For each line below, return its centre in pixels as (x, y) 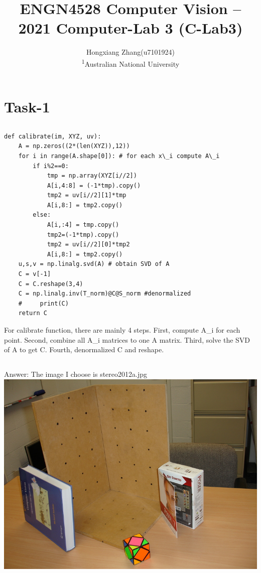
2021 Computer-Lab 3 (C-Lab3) (130, 28)
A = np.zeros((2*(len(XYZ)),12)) (74, 146)
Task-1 (27, 107)
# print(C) (43, 303)
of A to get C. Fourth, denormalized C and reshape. (84, 349)
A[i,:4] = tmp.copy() (83, 225)
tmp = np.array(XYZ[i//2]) (92, 176)
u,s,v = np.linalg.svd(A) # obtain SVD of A (94, 264)
